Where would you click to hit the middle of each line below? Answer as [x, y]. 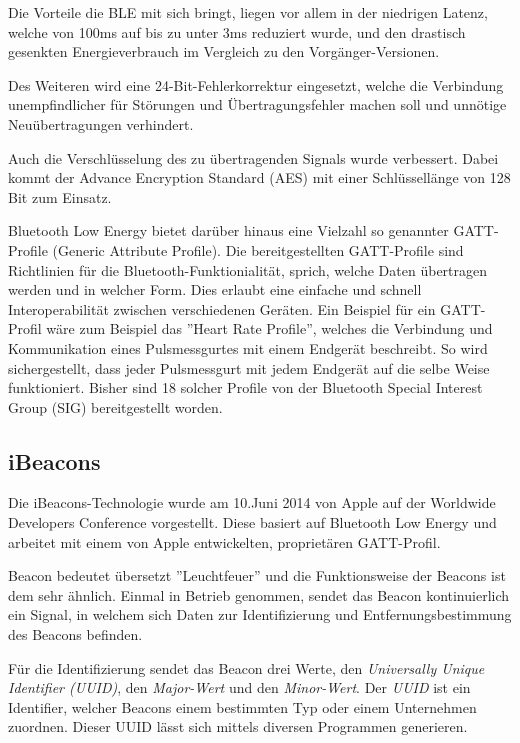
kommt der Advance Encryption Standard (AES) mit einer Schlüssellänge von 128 [259, 177]
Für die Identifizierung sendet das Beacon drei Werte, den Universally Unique [246, 667]
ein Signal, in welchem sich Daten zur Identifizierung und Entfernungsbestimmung [260, 614]
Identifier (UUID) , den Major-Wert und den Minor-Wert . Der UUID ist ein [239, 687]
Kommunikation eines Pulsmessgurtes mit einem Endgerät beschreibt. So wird [248, 347]
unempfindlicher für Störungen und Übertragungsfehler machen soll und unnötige [257, 104]
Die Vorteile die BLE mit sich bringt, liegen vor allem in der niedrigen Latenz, [248, 12]
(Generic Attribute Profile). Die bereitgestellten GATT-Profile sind [258, 249]
